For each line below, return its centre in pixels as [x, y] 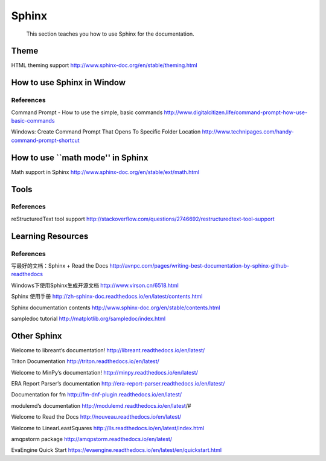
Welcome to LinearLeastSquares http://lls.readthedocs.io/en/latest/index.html [108, 428]
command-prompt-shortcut [45, 140]
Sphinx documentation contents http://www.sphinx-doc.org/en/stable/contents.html [116, 308]
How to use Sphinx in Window [69, 82]
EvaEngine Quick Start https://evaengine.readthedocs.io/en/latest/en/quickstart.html [117, 450]
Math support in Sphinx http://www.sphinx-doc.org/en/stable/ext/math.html [105, 172]
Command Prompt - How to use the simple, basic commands [87, 112]
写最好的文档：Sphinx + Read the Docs [60, 266]
